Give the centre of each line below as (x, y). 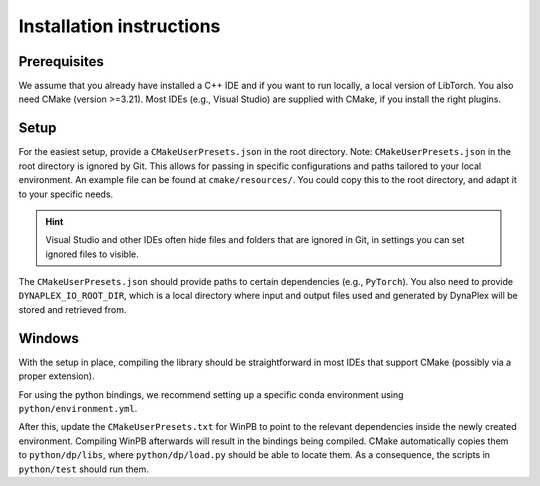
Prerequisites (61, 61)
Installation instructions (119, 26)
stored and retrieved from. (72, 309)
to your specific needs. (66, 194)
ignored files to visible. (92, 254)
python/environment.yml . (78, 408)
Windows (48, 338)
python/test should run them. (83, 469)
